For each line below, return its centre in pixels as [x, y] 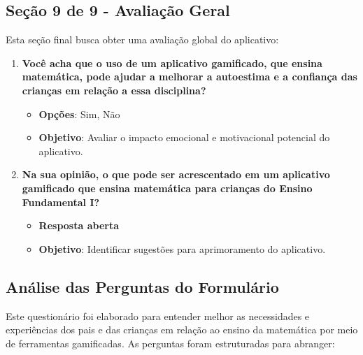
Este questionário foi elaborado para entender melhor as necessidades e [158, 316]
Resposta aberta [79, 225]
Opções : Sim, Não [79, 114]
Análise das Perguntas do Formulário [142, 286]
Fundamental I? [61, 202]
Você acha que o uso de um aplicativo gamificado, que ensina [172, 63]
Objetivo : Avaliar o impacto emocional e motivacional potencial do [184, 137]
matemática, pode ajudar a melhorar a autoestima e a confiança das [190, 77]
